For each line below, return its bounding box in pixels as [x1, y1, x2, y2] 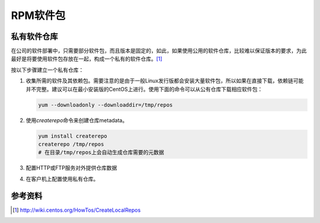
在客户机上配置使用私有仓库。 [25, 175, 99, 182]
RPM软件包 [11, 9, 66, 22]
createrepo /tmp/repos [38, 141, 104, 148]
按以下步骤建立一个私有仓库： [11, 66, 84, 74]
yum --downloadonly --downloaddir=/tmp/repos [38, 101, 173, 108]
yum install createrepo [38, 132, 108, 139]
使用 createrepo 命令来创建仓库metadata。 [25, 116, 128, 124]
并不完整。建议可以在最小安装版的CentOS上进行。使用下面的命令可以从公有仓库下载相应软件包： [25, 85, 263, 93]
